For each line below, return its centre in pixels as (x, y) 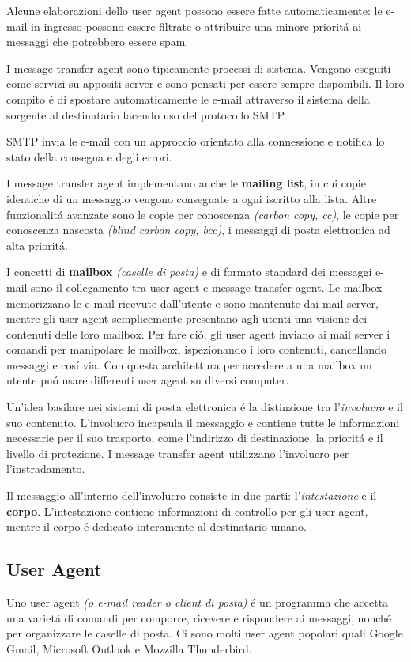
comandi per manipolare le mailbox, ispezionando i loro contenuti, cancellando (196, 349)
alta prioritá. (37, 245)
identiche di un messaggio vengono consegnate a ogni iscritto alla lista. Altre (192, 198)
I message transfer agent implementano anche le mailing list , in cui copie (186, 183)
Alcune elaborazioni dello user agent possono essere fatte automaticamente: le (194, 10)
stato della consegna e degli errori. (89, 156)
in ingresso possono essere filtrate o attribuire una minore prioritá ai (196, 26)
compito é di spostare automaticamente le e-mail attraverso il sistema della (188, 98)
